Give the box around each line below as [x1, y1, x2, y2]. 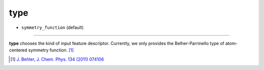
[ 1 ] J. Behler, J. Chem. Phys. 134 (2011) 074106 [10, 56, 104, 62]
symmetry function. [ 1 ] [28, 47, 74, 53]
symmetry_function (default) [21, 24, 84, 30]
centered [9, 47, 27, 53]
